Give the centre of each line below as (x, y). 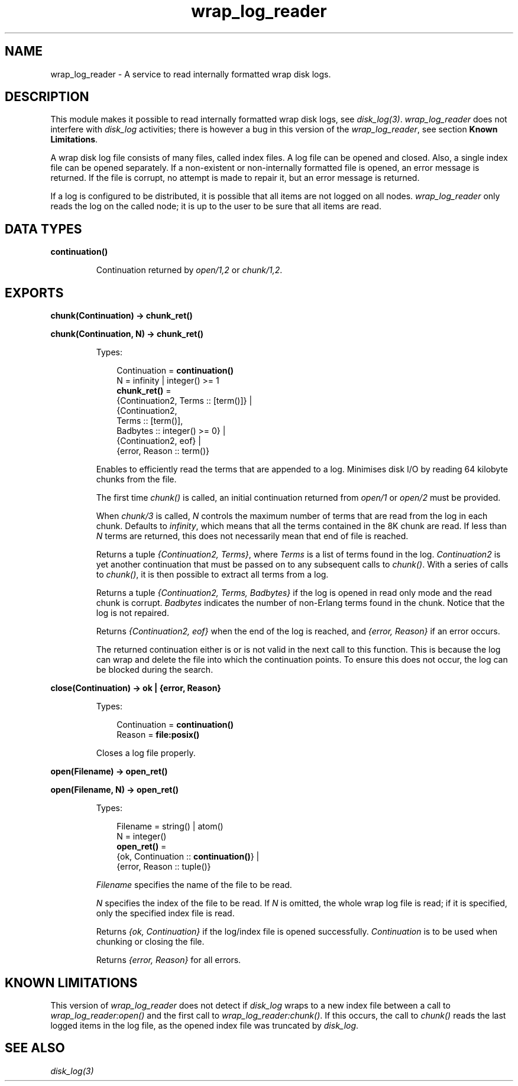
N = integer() (142, 837)
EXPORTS (34, 293)
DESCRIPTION (47, 97)
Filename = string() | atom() (170, 826)
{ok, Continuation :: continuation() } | (188, 857)
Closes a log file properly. (146, 753)
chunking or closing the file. (150, 942)
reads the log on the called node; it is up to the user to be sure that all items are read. (216, 206)
